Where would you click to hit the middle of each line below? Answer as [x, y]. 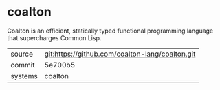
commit [23, 65]
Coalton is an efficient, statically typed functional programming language [110, 31]
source [22, 54]
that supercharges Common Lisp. [54, 37]
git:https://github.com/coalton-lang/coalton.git [120, 54]
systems [24, 76]
